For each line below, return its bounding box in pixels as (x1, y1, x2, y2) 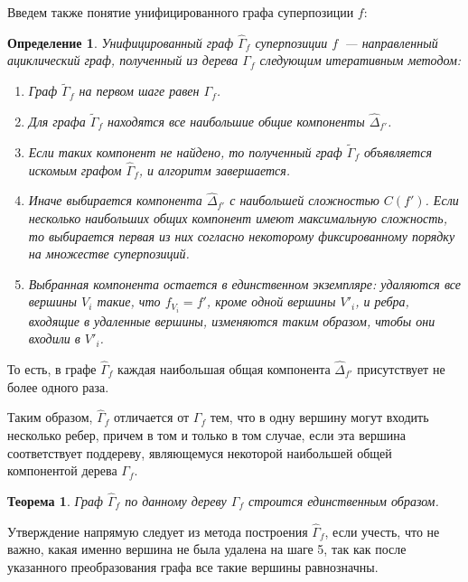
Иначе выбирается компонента (28, 191, 202, 210)
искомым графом (28, 160, 122, 179)
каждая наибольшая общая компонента (117, 359, 331, 378)
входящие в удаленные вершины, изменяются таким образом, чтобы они (28, 311, 435, 330)
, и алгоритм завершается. (138, 160, 291, 179)
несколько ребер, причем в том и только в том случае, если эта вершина (7, 425, 406, 444)
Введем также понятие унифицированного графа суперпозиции (7, 3, 354, 21)
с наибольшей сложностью (229, 191, 379, 210)
